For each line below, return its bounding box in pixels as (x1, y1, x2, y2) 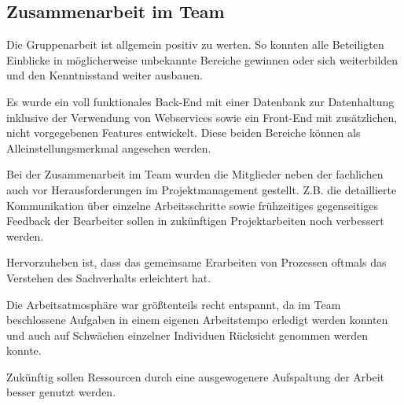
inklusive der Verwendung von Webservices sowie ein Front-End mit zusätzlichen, (6, 109, 398, 125)
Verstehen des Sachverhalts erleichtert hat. (6, 269, 211, 285)
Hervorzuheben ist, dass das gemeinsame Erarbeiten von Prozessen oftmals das (6, 254, 387, 271)
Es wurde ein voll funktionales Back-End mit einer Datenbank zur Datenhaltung (6, 93, 395, 109)
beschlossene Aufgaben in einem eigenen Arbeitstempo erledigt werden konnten (6, 311, 388, 328)
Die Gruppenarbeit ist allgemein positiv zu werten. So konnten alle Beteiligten (6, 36, 384, 53)
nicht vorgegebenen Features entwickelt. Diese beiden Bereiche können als (6, 124, 361, 141)
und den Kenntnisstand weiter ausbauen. (6, 67, 203, 83)
